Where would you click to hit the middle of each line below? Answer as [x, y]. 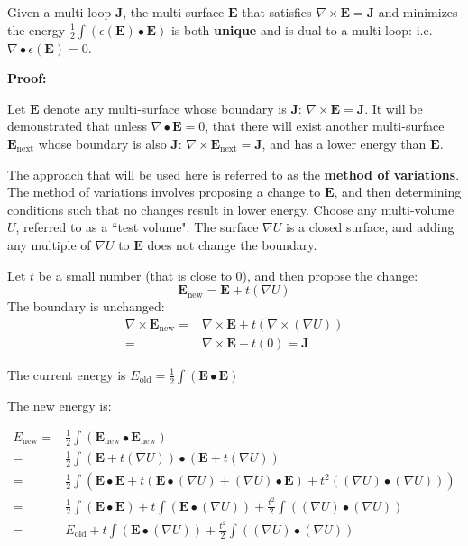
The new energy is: [60, 405]
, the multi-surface [174, 12]
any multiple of [49, 244]
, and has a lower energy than [344, 143]
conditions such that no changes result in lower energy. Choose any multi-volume [231, 209]
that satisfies [277, 12]
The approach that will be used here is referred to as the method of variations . [234, 174]
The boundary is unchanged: [86, 306]
